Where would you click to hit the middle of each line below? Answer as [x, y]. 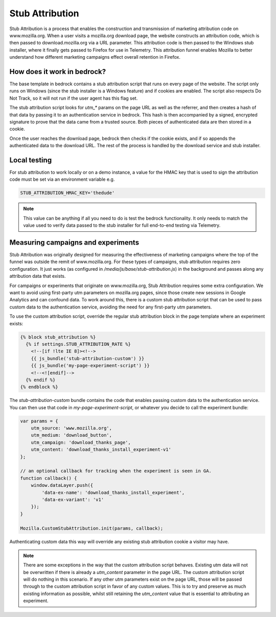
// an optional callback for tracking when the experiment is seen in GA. [116, 471]
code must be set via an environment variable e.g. [62, 179]
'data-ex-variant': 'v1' [73, 500]
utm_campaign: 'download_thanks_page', [81, 442]
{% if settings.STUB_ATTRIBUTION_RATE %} [78, 344]
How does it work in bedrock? [58, 72]
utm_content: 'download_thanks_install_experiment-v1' [101, 450]
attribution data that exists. [38, 276]
